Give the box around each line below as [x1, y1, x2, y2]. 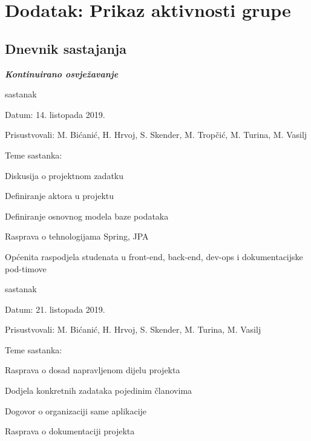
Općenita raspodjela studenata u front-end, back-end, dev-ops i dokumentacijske [5, 250, 303, 263]
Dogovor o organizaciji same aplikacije [5, 404, 147, 417]
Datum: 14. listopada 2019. [5, 108, 105, 120]
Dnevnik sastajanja [5, 39, 126, 57]
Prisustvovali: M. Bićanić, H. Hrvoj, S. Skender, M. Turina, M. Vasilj [5, 323, 261, 336]
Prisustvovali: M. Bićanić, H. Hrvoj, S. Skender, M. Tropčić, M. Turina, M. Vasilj [5, 128, 307, 141]
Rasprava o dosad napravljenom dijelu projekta [5, 364, 180, 376]
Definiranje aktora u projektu [5, 189, 114, 202]
